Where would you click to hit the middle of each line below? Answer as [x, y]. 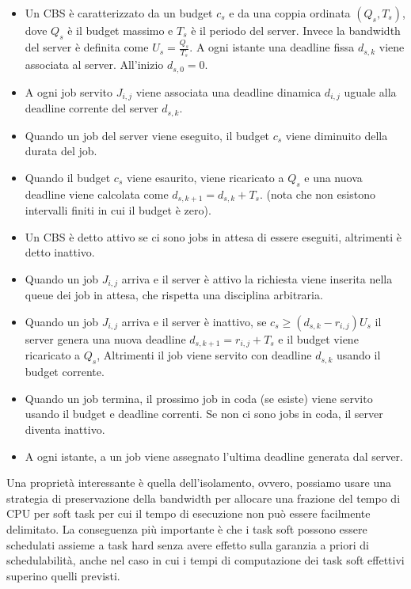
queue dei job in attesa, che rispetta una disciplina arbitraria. [174, 295]
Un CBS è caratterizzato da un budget [119, 13]
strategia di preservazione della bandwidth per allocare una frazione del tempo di [204, 498]
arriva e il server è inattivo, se [194, 321]
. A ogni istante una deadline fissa [272, 47]
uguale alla [370, 91]
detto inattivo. [60, 252]
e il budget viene [318, 338]
